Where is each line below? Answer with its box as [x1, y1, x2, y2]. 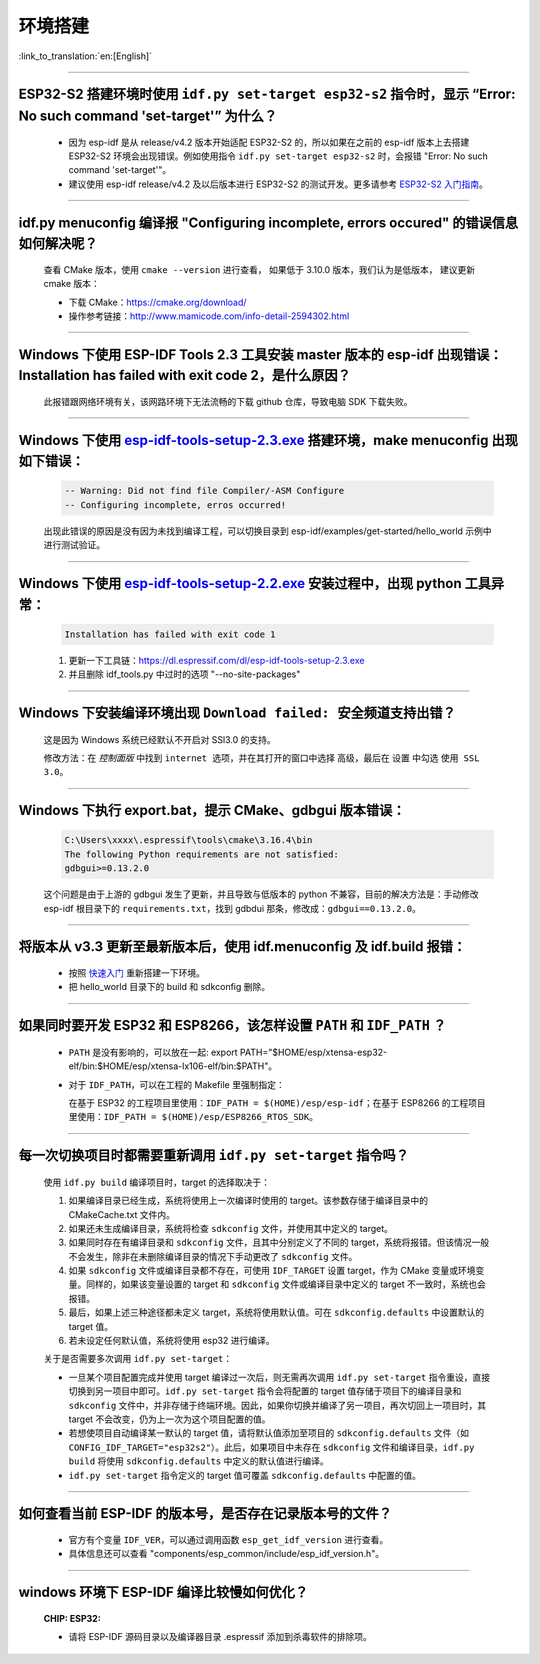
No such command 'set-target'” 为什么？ [18, 107, 278, 124]
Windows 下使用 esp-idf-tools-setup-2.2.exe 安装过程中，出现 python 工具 [18, 575, 492, 592]
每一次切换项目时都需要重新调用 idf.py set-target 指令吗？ [18, 1147, 409, 1164]
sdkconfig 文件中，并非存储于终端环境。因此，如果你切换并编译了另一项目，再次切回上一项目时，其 [68, 1399, 487, 1411]
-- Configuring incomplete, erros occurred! [64, 499, 287, 510]
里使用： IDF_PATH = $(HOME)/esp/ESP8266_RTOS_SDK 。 [68, 1111, 319, 1123]
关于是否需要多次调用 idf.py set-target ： [43, 1353, 233, 1365]
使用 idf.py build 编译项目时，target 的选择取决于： [43, 1176, 270, 1188]
